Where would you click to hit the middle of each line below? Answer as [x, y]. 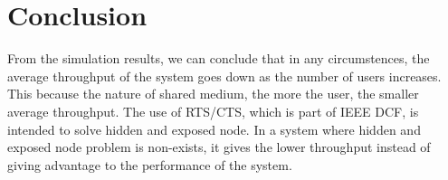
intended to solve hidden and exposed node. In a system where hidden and [214, 129]
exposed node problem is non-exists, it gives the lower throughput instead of [219, 147]
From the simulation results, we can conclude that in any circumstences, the [219, 58]
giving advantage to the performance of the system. [150, 164]
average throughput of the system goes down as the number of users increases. [224, 76]
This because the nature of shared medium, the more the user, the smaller [213, 94]
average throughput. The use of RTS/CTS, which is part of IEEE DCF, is [213, 111]
